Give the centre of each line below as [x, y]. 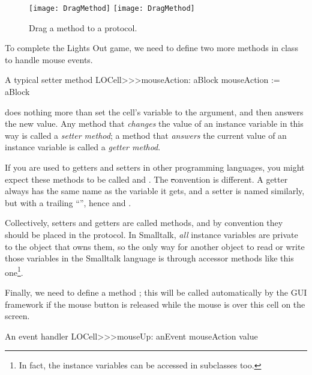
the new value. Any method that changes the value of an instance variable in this [154, 123]
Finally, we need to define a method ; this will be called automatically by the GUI [156, 292]
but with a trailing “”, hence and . [68, 202]
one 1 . [14, 271]
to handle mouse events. [49, 59]
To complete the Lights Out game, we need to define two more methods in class [151, 48]
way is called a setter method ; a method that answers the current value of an [146, 135]
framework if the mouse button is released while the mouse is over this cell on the [155, 304]
